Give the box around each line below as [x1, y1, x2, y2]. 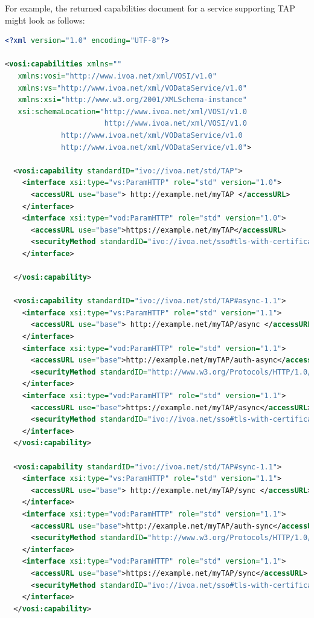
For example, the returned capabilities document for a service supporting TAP [5, 2, 295, 14]
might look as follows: [5, 13, 85, 26]
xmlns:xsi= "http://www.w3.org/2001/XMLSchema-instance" [18, 95, 247, 105]
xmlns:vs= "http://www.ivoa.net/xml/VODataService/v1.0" [18, 83, 247, 92]
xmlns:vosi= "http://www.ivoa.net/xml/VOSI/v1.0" [18, 71, 217, 80]
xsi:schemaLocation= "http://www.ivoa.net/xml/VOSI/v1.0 [18, 107, 247, 116]
